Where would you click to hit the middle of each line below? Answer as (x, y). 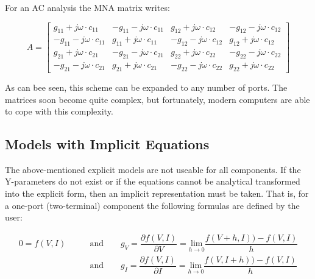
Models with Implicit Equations (107, 144)
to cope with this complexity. (59, 111)
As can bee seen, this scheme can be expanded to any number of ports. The (146, 87)
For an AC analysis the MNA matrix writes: (87, 7)
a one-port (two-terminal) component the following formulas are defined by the (152, 205)
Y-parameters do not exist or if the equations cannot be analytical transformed (153, 181)
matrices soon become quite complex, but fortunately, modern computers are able (157, 99)
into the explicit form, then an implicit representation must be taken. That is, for (157, 193)
